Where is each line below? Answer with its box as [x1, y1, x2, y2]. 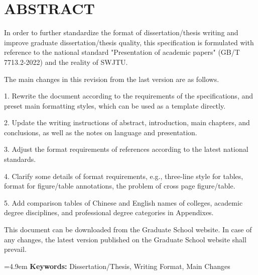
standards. [4, 154, 36, 164]
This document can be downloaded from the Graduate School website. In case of [4, 224, 252, 235]
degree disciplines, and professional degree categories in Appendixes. [4, 207, 214, 218]
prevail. [4, 244, 27, 254]
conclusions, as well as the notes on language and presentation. [4, 127, 197, 137]
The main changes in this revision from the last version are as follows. [4, 73, 219, 84]
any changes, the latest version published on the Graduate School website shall [4, 234, 246, 244]
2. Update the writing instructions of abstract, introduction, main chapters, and [4, 117, 250, 128]
